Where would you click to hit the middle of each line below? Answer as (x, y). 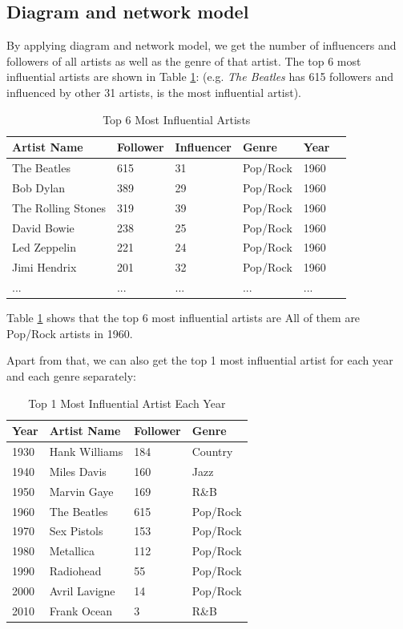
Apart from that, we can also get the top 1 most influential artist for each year (200, 360)
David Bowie (43, 227)
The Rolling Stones (59, 207)
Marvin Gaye (81, 491)
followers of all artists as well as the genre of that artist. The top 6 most (184, 60)
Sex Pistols (76, 531)
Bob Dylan (39, 187)
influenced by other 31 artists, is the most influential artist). (154, 92)
